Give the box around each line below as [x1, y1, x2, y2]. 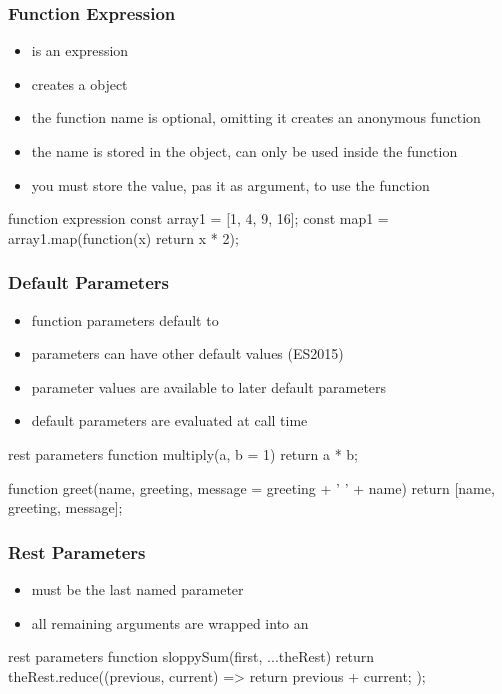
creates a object [31, 73, 128, 94]
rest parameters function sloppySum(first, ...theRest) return [8, 646, 375, 667]
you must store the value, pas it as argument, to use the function [31, 174, 430, 195]
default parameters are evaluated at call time [31, 410, 308, 431]
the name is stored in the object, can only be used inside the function [31, 141, 458, 161]
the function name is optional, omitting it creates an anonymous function [31, 107, 481, 128]
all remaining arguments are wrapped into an [31, 612, 309, 633]
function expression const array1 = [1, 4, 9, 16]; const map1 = [8, 208, 389, 229]
